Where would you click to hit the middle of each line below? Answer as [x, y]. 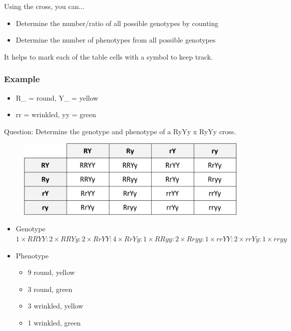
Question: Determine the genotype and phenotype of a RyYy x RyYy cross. [120, 131]
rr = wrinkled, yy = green [56, 114]
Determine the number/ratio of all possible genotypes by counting [117, 23]
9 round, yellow [51, 272]
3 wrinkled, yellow [56, 306]
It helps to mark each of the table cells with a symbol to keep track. [108, 56]
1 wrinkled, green [54, 322]
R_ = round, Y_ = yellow [57, 97]
